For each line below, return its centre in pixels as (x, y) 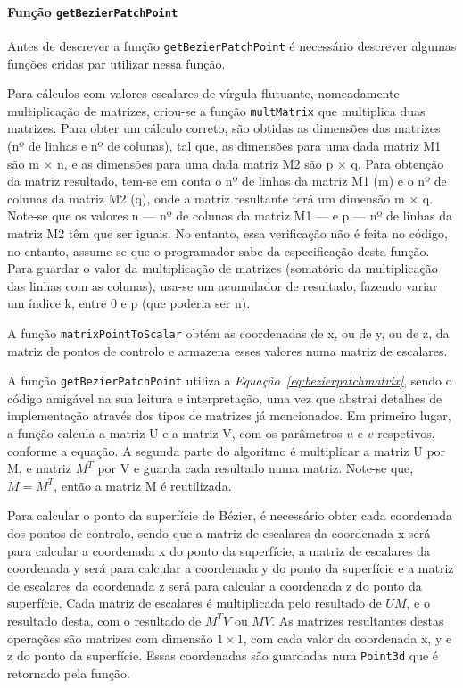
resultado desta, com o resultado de (104, 620)
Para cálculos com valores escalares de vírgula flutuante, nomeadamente (203, 93)
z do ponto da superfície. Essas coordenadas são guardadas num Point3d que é (223, 655)
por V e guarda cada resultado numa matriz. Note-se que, (256, 468)
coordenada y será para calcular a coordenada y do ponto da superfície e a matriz (231, 568)
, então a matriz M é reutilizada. (143, 485)
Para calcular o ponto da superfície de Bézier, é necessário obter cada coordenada (230, 515)
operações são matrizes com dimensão (110, 638)
